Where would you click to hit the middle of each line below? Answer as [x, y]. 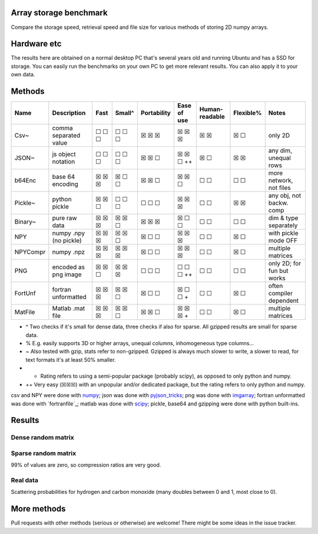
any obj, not [285, 196]
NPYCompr [30, 252]
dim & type [283, 218]
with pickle [283, 233]
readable [212, 117]
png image [67, 274]
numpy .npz [69, 252]
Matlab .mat [69, 309]
